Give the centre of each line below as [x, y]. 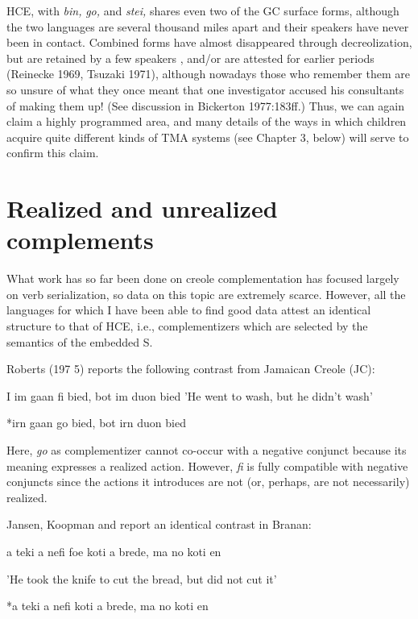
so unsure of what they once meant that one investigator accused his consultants [205, 89]
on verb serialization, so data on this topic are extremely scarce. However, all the [206, 294]
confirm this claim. [53, 153]
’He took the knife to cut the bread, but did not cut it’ [142, 578]
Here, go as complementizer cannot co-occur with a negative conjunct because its [207, 450]
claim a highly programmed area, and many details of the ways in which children [207, 121]
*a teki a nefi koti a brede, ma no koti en [108, 606]
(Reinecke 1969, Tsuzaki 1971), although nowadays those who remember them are [208, 74]
